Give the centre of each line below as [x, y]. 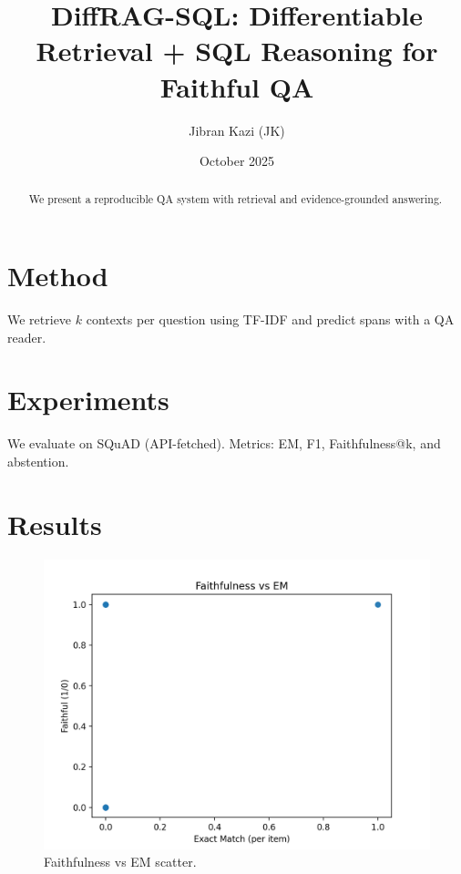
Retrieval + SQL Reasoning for [237, 51]
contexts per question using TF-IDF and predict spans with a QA [270, 319]
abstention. [38, 461]
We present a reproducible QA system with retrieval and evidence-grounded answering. [236, 199]
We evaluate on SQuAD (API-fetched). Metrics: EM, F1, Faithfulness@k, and [224, 443]
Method [58, 276]
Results [55, 524]
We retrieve [40, 319]
